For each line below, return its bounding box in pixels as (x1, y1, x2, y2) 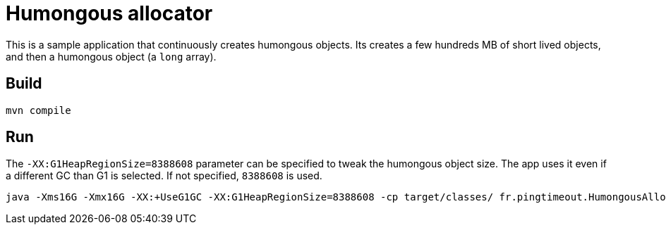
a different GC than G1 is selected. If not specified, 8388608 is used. (6, 170, 322, 182)
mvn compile (6, 104, 71, 116)
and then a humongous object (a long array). (6, 50, 217, 63)
